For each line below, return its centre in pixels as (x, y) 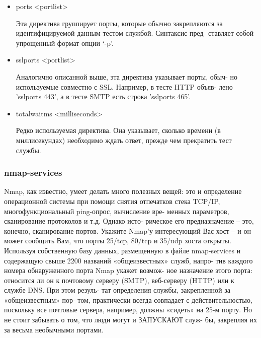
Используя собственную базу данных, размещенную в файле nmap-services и (122, 250)
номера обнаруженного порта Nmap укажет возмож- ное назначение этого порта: (128, 270)
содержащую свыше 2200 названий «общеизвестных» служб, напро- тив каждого (128, 260)
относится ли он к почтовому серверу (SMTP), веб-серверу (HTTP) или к (119, 280)
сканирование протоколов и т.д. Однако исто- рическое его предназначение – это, (129, 221)
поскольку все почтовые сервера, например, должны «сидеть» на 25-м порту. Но (128, 310)
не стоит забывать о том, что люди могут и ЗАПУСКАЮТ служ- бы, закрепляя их (130, 320)
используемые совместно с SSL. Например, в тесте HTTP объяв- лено (124, 86)
